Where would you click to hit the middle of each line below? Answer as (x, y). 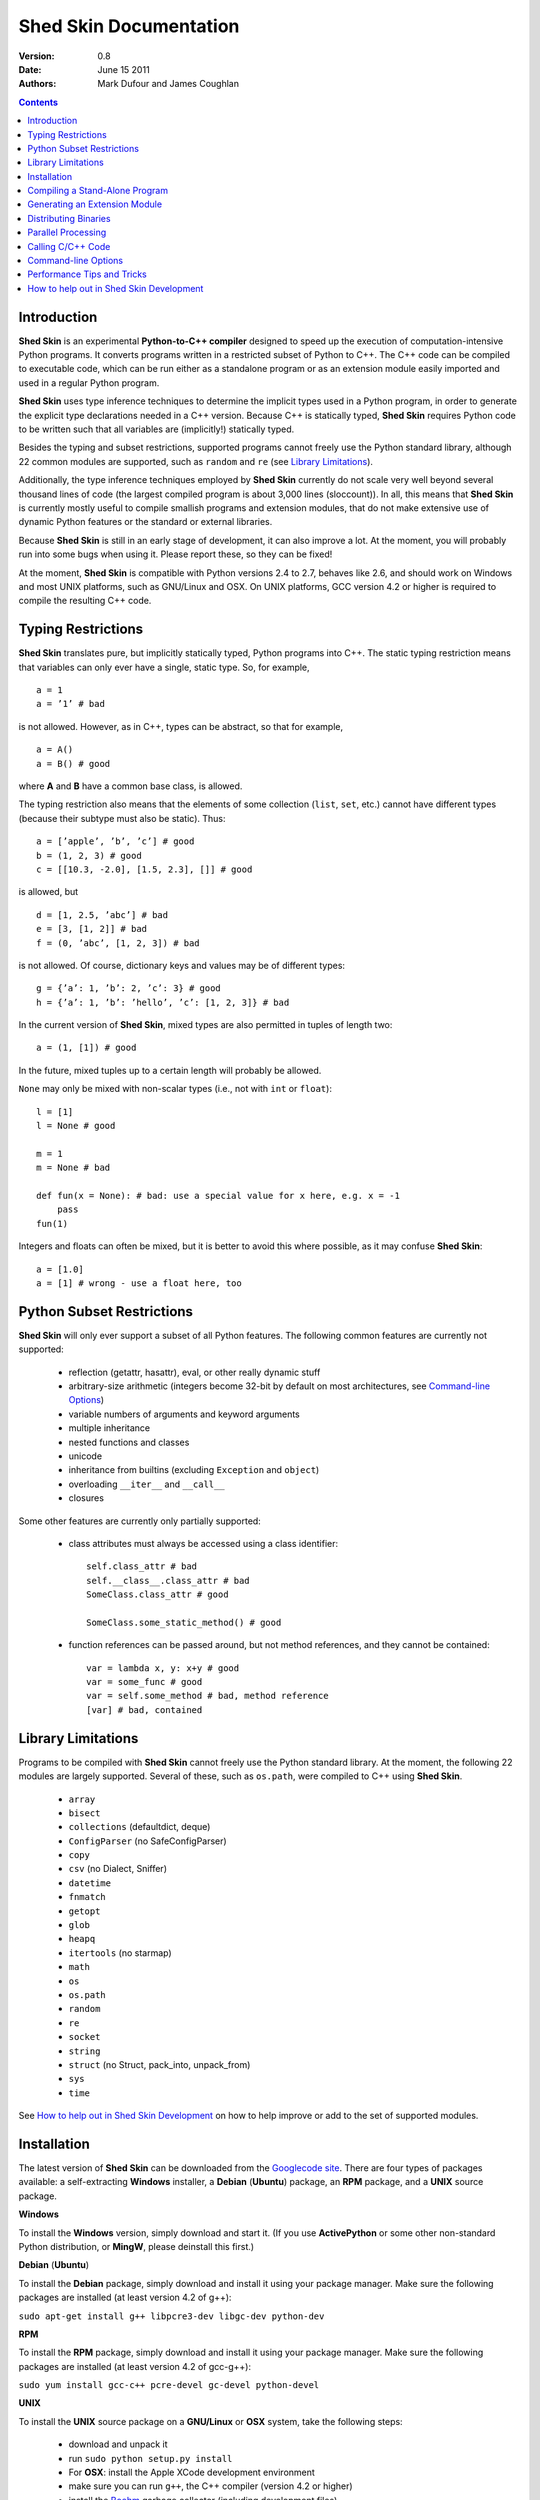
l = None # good (76, 1126)
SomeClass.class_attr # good (157, 1594)
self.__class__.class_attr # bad (168, 1580)
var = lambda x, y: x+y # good (163, 1668)
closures (86, 1498)
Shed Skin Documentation (129, 26)
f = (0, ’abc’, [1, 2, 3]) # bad (118, 943)
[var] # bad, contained (144, 1709)
